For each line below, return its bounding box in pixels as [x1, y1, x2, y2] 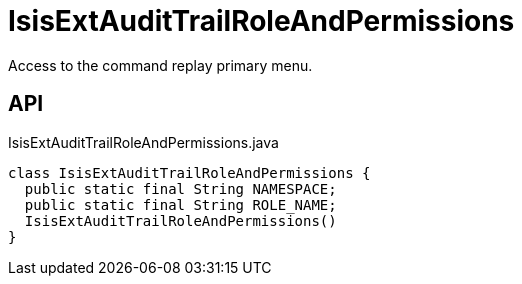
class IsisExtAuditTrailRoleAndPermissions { [8, 164, 371, 181]
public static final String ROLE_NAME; [24, 196, 337, 213]
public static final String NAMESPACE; [24, 180, 337, 197]
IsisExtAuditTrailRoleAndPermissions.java [8, 133, 279, 151]
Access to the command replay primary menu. [8, 56, 313, 74]
